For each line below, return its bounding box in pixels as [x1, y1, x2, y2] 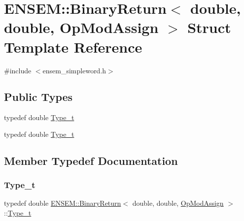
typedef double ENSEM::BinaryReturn [4, 198, 121, 208]
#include [4, 65, 32, 75]
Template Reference [4, 36, 142, 57]
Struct [187, 17, 231, 37]
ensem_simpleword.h [42, 65, 106, 75]
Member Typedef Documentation [4, 153, 178, 168]
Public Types [4, 89, 73, 104]
